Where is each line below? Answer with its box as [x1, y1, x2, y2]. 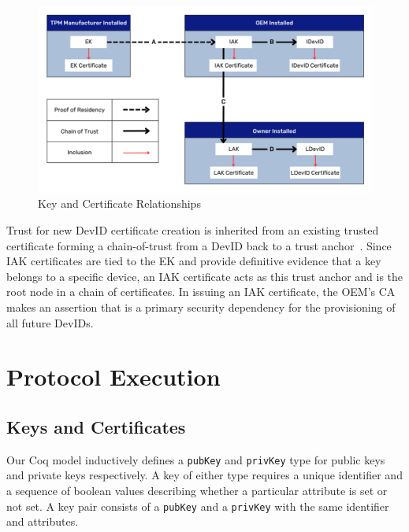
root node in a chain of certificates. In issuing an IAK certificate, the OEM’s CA [6, 283, 396, 300]
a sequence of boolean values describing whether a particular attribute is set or [6, 482, 388, 499]
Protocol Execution [6, 360, 221, 393]
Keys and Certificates [6, 414, 186, 438]
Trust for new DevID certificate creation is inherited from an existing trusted [6, 222, 379, 238]
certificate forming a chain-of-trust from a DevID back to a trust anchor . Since [6, 237, 392, 253]
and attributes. [6, 513, 79, 530]
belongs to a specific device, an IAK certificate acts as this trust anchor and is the [6, 268, 403, 284]
